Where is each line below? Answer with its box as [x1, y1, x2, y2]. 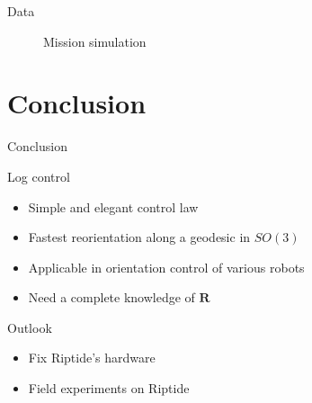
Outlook [7, 318, 52, 336]
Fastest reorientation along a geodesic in [28, 228, 251, 246]
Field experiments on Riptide [28, 379, 190, 398]
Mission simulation [43, 31, 147, 50]
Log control [7, 166, 70, 185]
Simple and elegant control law [28, 197, 199, 216]
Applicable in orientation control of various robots [28, 257, 305, 276]
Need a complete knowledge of [28, 288, 195, 307]
